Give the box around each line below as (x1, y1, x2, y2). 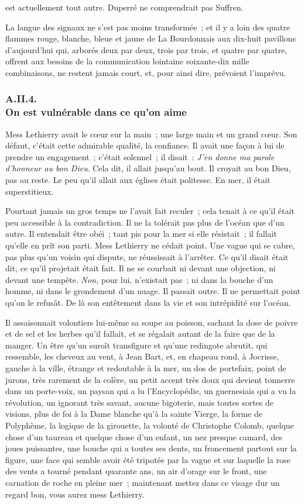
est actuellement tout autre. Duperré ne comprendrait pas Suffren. (5, 1, 244, 13)
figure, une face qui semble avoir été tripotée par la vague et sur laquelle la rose (5, 453, 290, 465)
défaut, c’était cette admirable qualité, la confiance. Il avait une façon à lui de (5, 139, 285, 151)
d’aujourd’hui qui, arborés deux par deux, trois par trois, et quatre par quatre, (5, 43, 287, 56)
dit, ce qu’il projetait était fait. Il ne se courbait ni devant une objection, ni (5, 262, 276, 274)
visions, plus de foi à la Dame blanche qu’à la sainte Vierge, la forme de (5, 408, 263, 420)
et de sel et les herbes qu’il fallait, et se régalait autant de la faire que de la (5, 327, 275, 340)
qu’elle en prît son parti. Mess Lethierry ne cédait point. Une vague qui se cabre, (5, 239, 295, 251)
